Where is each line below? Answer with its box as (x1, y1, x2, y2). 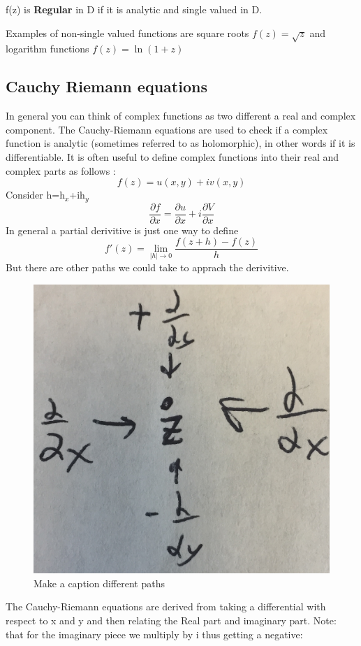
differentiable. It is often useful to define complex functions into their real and (6, 149, 339, 164)
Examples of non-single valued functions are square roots (6, 25, 249, 40)
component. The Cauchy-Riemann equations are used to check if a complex (6, 122, 328, 136)
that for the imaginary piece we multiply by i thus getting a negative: (6, 626, 303, 641)
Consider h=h (6, 187, 65, 202)
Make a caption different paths (34, 575, 165, 590)
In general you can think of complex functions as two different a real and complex (6, 108, 356, 123)
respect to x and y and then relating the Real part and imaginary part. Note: (6, 612, 337, 627)
